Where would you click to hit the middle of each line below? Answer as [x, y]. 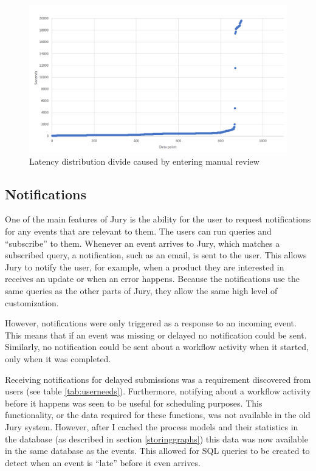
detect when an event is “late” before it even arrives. [103, 462]
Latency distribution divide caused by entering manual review [144, 161]
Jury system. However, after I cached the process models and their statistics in [152, 426]
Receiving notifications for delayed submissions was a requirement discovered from [158, 379]
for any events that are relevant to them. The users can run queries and [138, 231]
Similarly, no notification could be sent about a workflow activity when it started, [157, 347]
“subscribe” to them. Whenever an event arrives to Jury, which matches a [143, 243]
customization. [32, 302]
